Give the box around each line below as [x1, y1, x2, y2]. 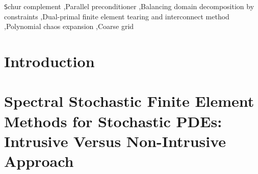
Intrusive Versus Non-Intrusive [4, 130, 226, 151]
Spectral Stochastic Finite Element [4, 91, 254, 111]
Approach [4, 150, 74, 171]
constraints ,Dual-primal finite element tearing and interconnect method [4, 11, 229, 21]
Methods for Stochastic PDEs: [4, 110, 222, 131]
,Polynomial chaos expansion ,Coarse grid [4, 21, 134, 32]
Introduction [4, 51, 95, 72]
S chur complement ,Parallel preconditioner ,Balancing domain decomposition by [4, 1, 254, 11]
